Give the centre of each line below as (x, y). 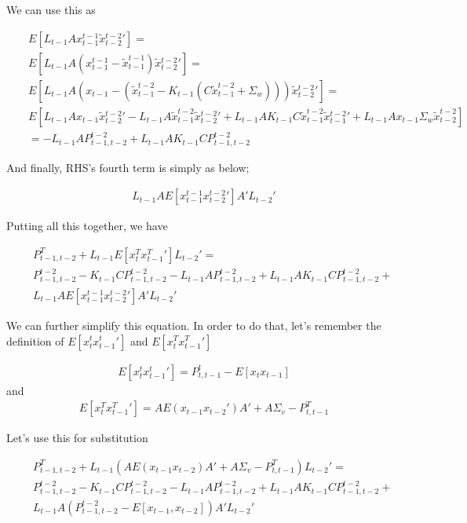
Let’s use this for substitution (77, 438)
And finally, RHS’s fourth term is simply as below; (128, 167)
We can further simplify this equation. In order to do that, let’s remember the (194, 325)
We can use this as (51, 9)
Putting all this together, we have (87, 226)
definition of (35, 340)
